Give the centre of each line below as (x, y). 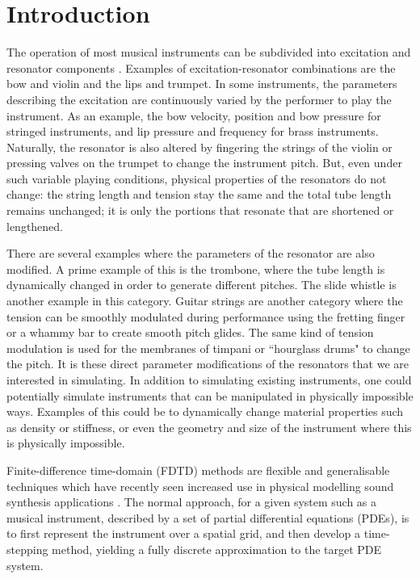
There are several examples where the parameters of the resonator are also (191, 253)
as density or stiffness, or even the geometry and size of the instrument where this (209, 427)
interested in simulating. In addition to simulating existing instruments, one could (209, 380)
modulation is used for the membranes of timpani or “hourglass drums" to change (208, 348)
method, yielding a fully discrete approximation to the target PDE (217, 549)
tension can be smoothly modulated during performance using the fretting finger (206, 316)
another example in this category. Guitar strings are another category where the (205, 301)
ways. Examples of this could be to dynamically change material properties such (205, 411)
